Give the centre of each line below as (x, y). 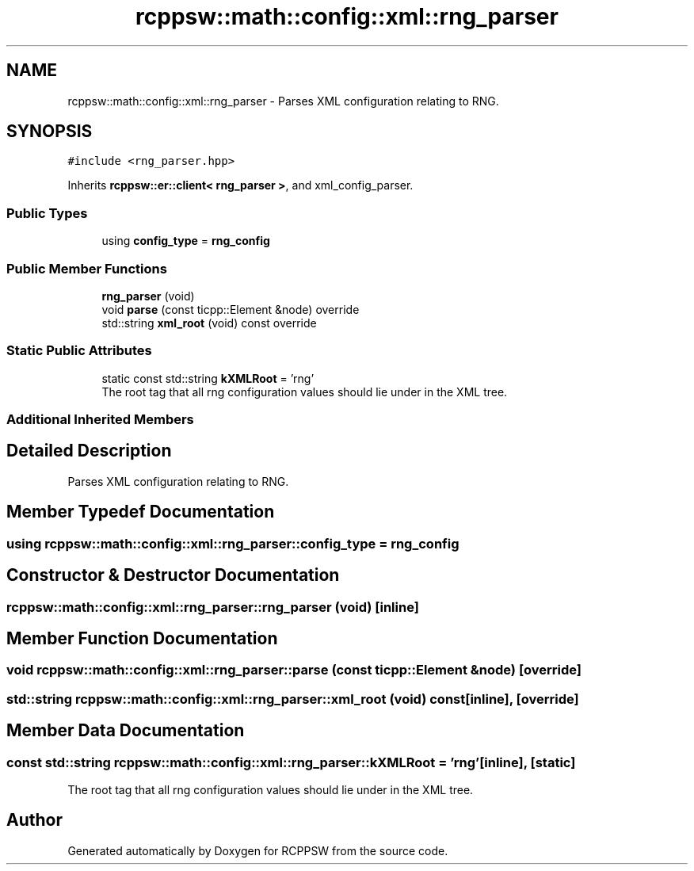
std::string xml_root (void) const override (209, 323)
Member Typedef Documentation (141, 512)
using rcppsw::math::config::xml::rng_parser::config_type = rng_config (233, 543)
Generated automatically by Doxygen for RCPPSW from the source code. (258, 850)
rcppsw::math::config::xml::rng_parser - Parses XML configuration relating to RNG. (283, 101)
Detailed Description (89, 451)
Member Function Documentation (142, 639)
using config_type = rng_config (186, 241)
